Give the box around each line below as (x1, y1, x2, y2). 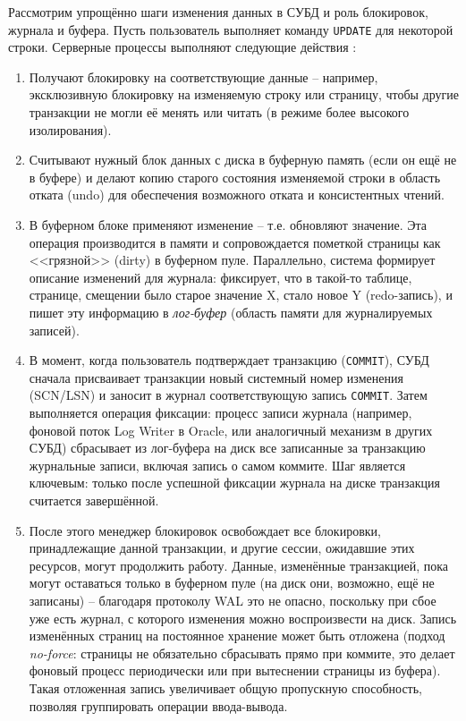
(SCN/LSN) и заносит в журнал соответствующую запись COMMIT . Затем (29, 386, 428, 404)
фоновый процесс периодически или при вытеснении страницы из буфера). (29, 661, 441, 680)
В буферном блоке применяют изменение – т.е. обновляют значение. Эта (29, 216, 428, 233)
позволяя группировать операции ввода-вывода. (29, 696, 288, 715)
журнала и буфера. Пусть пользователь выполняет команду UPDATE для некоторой (8, 20, 453, 38)
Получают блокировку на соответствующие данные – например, (29, 67, 378, 86)
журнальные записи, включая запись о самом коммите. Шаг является (29, 455, 406, 474)
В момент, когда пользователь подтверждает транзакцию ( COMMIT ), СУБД (29, 351, 429, 369)
